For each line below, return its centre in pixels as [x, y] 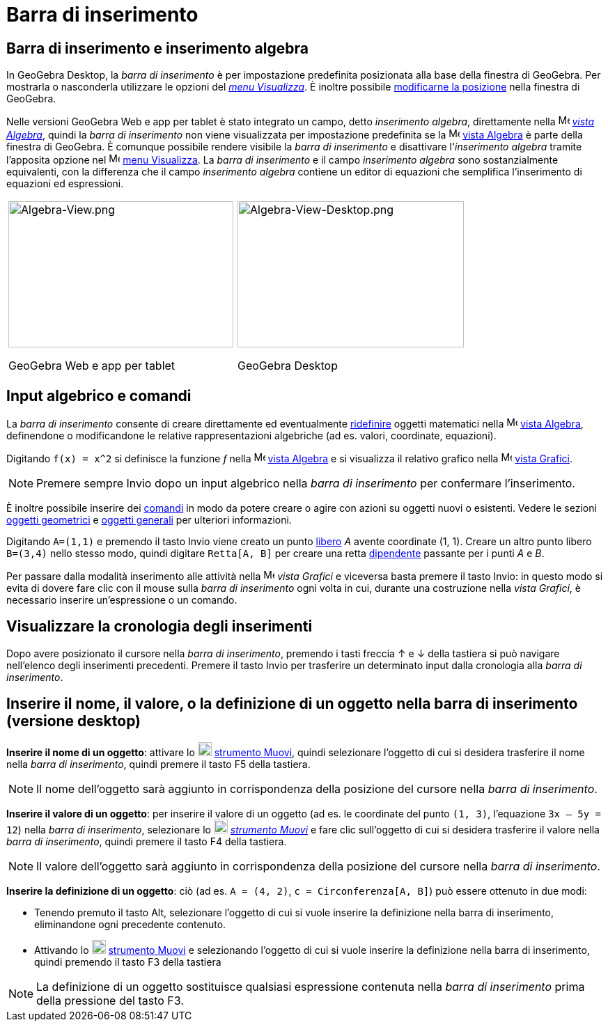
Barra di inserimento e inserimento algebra [157, 48]
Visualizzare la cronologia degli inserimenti [159, 627]
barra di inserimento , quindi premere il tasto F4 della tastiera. [147, 841]
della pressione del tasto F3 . [110, 1000]
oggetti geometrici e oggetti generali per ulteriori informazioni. [149, 520]
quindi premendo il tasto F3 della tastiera [128, 962]
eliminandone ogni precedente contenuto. [130, 924]
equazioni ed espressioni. [65, 184]
